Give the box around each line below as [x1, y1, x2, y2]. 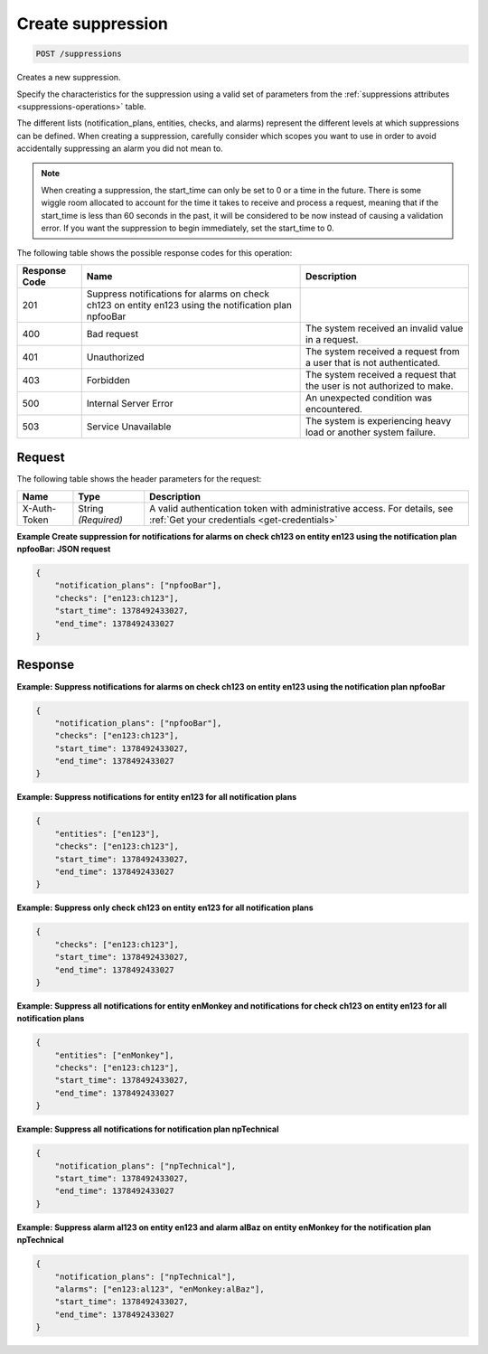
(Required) [78, 513, 124, 526]
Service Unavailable [86, 420, 172, 433]
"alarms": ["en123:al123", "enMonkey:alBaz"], [54, 1283, 266, 1294]
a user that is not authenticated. [305, 356, 441, 369]
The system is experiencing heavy [305, 414, 452, 427]
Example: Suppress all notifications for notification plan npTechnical [16, 1124, 279, 1134]
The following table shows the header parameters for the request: [16, 474, 262, 484]
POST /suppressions [35, 49, 122, 59]
